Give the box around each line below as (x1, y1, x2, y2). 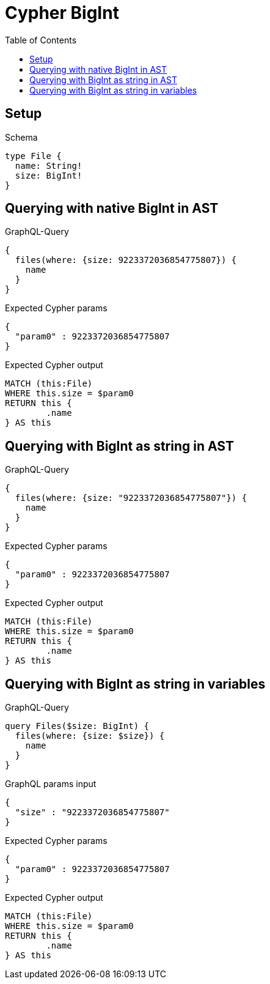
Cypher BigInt (5, 2, 119, 23)
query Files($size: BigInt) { (5, 721, 150, 731)
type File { (5, 150, 62, 161)
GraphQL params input (5, 779, 97, 790)
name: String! (15, 160, 82, 171)
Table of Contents (5, 34, 77, 45)
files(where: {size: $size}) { (15, 731, 165, 741)
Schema (5, 131, 38, 142)
